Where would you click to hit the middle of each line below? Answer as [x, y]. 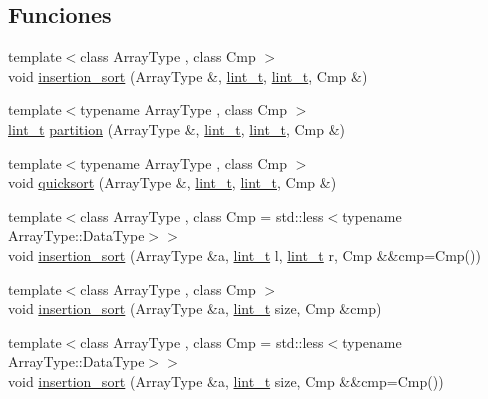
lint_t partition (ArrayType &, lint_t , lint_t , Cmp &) [177, 128]
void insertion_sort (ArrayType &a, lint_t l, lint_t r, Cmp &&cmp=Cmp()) [244, 254]
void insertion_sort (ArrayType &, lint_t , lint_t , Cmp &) [188, 75]
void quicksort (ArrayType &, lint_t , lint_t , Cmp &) [172, 182]
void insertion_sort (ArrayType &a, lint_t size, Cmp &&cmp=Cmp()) [226, 380]
